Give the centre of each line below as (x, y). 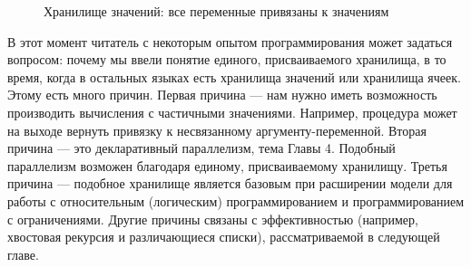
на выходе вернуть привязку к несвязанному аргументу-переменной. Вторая (217, 130)
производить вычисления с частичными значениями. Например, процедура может (232, 112)
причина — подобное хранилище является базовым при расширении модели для (230, 183)
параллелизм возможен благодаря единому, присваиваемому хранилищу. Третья (227, 165)
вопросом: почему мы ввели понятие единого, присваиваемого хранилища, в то (227, 59)
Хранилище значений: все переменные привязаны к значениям (216, 11)
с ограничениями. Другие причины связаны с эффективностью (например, (213, 219)
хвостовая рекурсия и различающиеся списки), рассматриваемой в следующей (224, 237)
